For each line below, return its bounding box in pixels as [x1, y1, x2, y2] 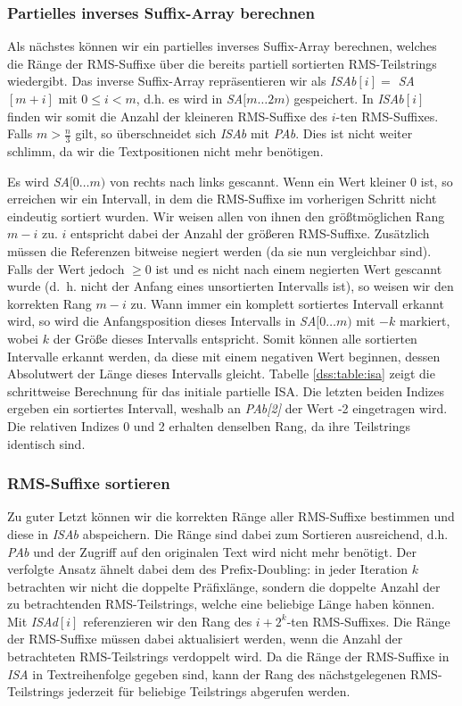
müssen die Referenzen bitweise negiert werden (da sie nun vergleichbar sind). [7, 241, 432, 260]
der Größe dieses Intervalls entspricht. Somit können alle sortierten [53, 328, 417, 347]
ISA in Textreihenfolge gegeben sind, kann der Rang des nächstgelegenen [7, 664, 407, 683]
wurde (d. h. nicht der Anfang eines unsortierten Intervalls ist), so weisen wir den [7, 277, 454, 295]
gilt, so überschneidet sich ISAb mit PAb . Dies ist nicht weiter [75, 124, 413, 143]
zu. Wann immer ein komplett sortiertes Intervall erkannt [130, 294, 444, 312]
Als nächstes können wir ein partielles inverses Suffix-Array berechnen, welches [7, 37, 437, 55]
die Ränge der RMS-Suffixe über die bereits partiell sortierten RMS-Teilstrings [7, 54, 437, 72]
